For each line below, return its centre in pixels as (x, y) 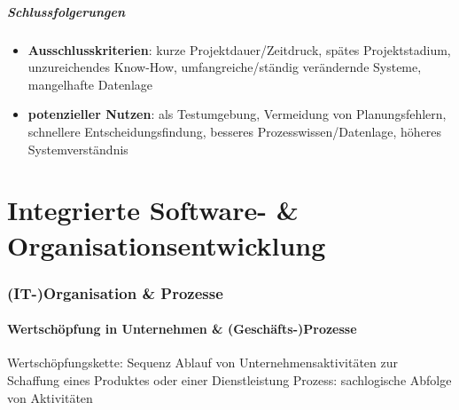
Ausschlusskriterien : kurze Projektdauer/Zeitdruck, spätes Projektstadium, (239, 49)
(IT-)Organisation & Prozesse (115, 292)
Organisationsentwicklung (167, 244)
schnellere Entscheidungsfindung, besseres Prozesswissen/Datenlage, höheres (235, 131)
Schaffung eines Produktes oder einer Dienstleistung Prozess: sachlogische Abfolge (229, 379)
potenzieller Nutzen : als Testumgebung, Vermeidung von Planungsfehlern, (237, 114)
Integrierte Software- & (153, 210)
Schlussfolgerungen (66, 11)
